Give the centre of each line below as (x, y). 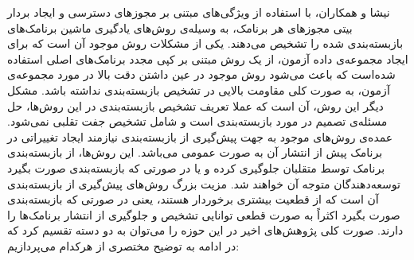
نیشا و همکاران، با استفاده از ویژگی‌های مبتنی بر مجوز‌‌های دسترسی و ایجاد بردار (199, 12)
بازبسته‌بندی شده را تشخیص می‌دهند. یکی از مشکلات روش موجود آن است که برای (205, 43)
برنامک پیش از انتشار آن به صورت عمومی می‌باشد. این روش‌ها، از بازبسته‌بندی (195, 152)
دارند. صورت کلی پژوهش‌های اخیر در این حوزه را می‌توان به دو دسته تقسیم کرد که (205, 230)
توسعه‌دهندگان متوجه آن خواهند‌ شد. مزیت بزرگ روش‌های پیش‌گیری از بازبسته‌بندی (204, 183)
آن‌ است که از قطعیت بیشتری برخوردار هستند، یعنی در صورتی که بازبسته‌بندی (193, 199)
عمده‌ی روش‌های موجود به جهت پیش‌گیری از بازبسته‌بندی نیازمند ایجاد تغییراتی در (200, 136)
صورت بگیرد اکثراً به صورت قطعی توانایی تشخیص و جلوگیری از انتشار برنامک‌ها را (204, 214)
